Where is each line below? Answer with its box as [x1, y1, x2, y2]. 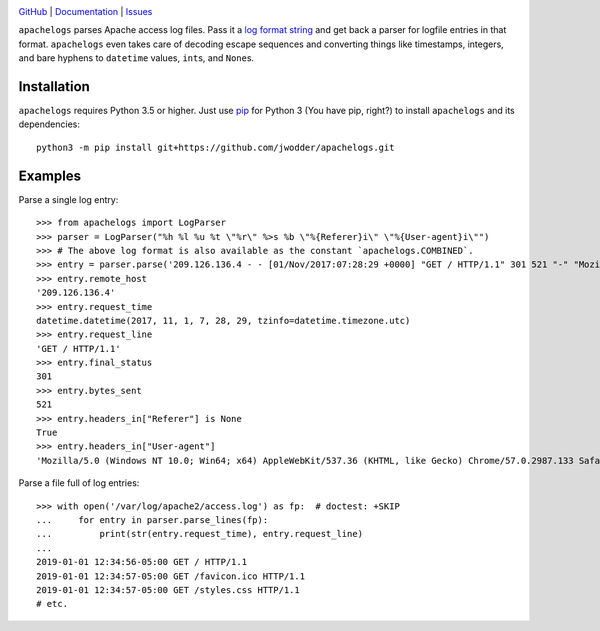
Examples [18, 167, 82, 184]
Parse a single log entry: [18, 193, 119, 205]
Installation [18, 78, 90, 95]
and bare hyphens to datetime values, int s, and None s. [18, 52, 255, 64]
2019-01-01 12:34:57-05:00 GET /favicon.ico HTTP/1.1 [36, 570, 305, 582]
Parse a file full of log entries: [18, 477, 140, 489]
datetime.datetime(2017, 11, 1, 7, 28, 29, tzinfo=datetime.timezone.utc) [36, 315, 411, 326]
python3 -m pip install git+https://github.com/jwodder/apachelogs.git [36, 141, 395, 153]
